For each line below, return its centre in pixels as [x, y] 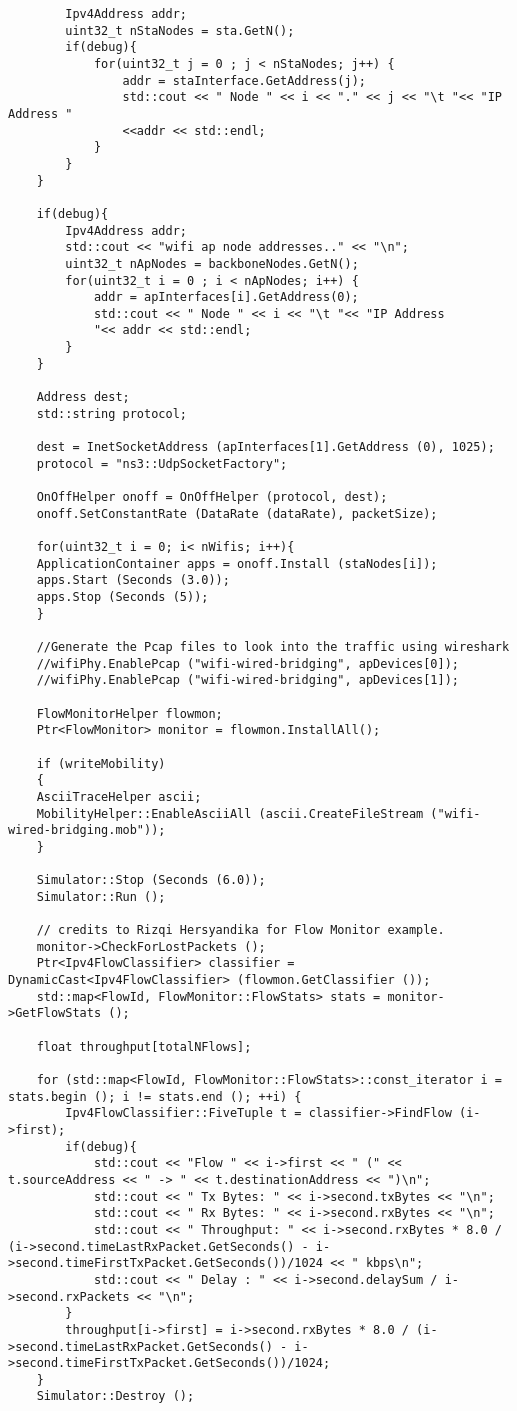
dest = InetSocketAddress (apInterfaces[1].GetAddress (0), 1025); [265, 447]
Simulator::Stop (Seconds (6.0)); [151, 880]
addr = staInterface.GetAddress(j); [244, 80]
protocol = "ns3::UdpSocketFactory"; [162, 463]
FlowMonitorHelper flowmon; [129, 713]
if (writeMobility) [101, 763]
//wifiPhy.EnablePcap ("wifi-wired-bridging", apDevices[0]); [248, 663]
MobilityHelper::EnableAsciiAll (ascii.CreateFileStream [230, 813]
